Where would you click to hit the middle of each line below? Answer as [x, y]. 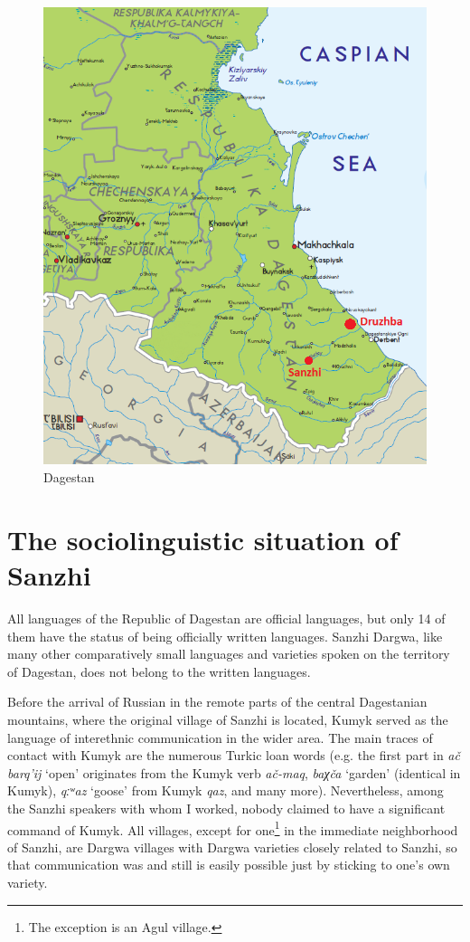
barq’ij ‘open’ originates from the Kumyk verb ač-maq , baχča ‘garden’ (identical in [234, 772]
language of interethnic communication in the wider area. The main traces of [220, 737]
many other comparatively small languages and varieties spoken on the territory [229, 654]
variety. [28, 882]
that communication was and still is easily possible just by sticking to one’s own [229, 865]
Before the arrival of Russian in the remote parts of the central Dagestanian [217, 702]
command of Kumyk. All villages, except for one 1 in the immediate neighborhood [233, 828]
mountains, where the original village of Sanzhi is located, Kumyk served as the [228, 719]
